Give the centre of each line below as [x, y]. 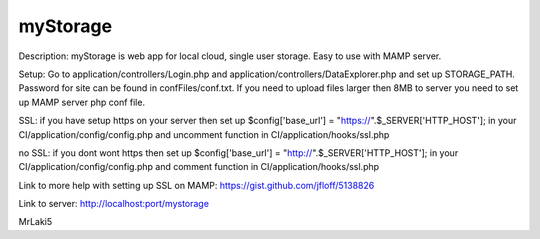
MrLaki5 [35, 222]
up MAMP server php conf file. [81, 102]
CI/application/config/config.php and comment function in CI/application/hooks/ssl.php [199, 167]
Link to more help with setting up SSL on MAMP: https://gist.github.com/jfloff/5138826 [196, 185]
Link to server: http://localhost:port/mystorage [114, 204]
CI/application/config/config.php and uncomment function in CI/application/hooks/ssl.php [204, 134]
